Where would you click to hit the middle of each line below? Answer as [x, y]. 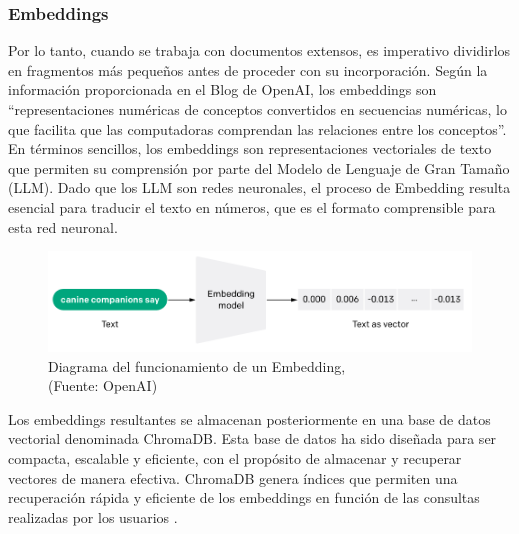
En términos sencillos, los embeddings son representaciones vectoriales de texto [250, 148]
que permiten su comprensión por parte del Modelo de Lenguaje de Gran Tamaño [259, 167]
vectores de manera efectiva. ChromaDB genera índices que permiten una [233, 477]
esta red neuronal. [63, 226]
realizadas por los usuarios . [93, 516]
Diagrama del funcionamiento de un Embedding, [197, 365]
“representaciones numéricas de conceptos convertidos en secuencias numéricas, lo [257, 109]
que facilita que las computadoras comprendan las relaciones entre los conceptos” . [257, 128]
